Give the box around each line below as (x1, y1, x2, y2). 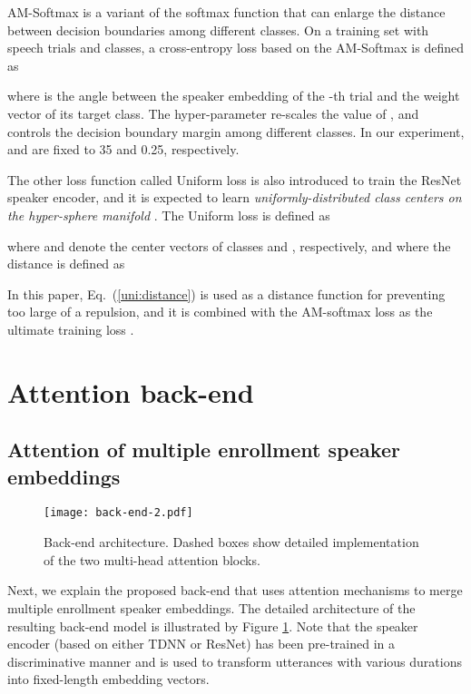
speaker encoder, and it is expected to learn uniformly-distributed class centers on (7, 188, 462, 207)
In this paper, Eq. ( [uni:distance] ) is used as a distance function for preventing (7, 284, 446, 303)
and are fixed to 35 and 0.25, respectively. (7, 140, 240, 159)
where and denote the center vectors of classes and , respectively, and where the (7, 236, 451, 255)
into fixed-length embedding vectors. (7, 670, 210, 689)
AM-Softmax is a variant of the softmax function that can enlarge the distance (7, 3, 446, 21)
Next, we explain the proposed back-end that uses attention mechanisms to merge (7, 581, 463, 600)
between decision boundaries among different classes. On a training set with (7, 20, 429, 39)
